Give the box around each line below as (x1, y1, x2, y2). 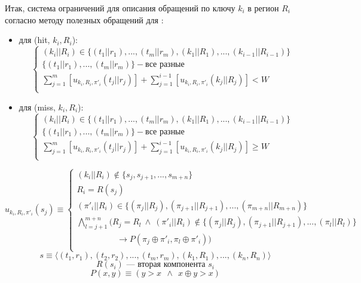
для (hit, (19, 33, 50, 46)
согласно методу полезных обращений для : (5, 13, 164, 26)
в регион (247, 2, 279, 14)
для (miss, (19, 100, 56, 113)
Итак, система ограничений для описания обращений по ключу (5, 2, 235, 14)
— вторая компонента (126, 260, 206, 269)
